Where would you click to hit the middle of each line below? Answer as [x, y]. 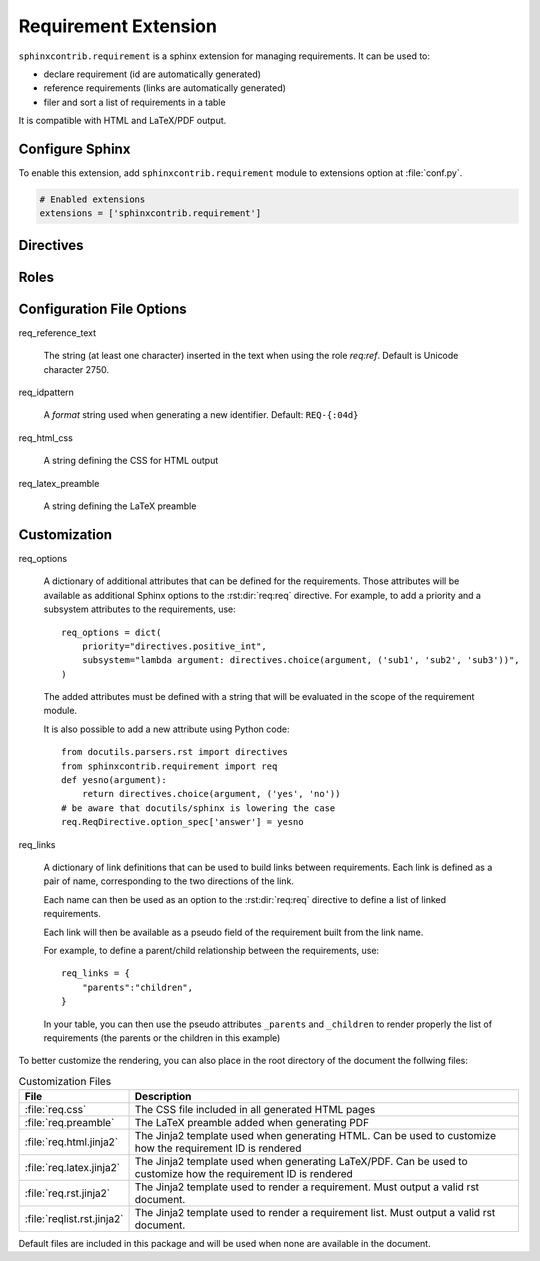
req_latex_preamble [59, 483]
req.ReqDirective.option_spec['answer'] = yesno [182, 822]
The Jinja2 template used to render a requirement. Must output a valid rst [307, 1187]
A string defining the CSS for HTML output [131, 461]
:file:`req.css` [55, 1110]
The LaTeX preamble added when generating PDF [252, 1123]
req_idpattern [46, 392]
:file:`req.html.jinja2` [71, 1142]
